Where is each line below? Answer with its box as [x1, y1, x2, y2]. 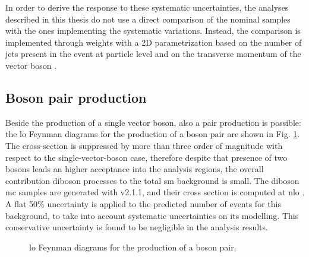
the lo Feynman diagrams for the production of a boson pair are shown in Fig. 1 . [5, 128, 300, 140]
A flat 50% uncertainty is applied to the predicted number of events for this [5, 197, 281, 210]
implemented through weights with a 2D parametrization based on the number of [5, 36, 302, 48]
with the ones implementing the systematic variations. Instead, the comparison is [5, 24, 301, 37]
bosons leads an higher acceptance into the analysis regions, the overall [5, 163, 264, 175]
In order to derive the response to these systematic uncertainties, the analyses [5, 1, 289, 13]
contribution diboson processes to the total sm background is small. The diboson [5, 174, 299, 186]
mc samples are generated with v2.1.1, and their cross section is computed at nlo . [5, 186, 305, 198]
